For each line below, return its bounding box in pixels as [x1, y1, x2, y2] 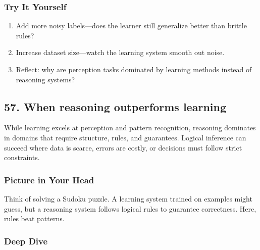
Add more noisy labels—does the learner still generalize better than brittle [16, 20, 247, 31]
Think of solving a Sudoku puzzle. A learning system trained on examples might [4, 193, 252, 204]
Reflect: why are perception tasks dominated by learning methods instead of [16, 64, 252, 74]
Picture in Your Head [4, 173, 94, 186]
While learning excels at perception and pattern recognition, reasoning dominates [4, 122, 256, 133]
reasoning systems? [16, 74, 75, 84]
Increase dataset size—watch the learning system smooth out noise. [16, 47, 225, 58]
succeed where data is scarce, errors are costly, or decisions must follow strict [4, 142, 242, 153]
